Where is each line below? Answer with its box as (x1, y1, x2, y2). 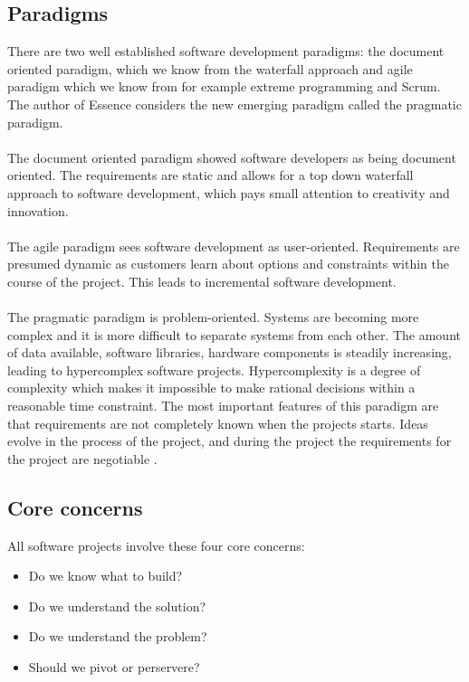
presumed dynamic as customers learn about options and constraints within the (7, 254, 449, 273)
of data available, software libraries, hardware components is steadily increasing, (7, 343, 452, 362)
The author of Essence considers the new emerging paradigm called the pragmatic (7, 94, 462, 113)
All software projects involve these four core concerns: (7, 535, 305, 554)
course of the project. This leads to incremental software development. (7, 271, 397, 290)
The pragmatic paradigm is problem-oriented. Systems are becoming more (7, 308, 419, 327)
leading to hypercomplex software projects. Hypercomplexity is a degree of (7, 360, 421, 379)
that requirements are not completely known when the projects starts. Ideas (7, 413, 428, 432)
